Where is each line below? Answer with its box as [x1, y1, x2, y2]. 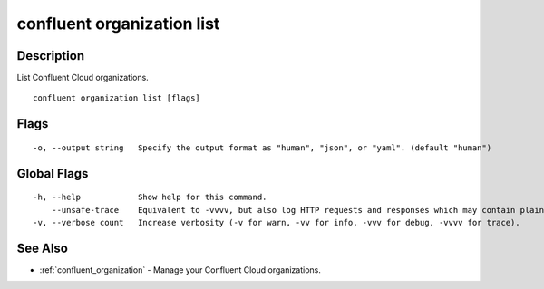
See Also [16, 240, 68, 255]
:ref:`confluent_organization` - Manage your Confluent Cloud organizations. [39, 264, 321, 275]
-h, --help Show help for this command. [33, 192, 267, 203]
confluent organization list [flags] [33, 93, 201, 103]
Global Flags [16, 166, 89, 181]
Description [16, 48, 85, 63]
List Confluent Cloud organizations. [16, 72, 149, 83]
